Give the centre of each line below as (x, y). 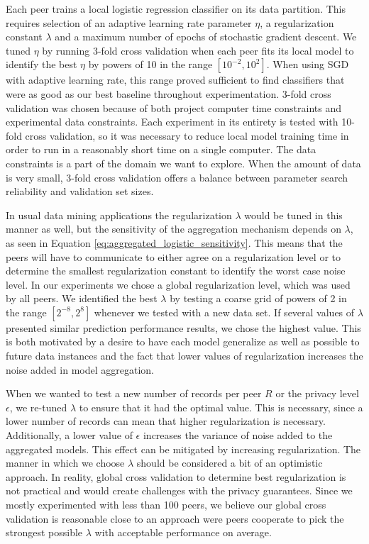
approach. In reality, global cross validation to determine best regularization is (176, 476)
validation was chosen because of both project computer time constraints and (174, 107)
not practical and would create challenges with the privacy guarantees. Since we (179, 490)
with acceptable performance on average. (183, 532)
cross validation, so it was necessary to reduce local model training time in (187, 135)
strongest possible (44, 532)
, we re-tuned (38, 407)
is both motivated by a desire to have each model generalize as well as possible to (183, 342)
